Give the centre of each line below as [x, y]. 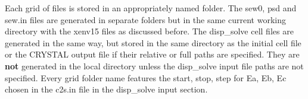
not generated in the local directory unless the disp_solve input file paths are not [154, 66]
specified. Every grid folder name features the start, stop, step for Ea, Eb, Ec [146, 77]
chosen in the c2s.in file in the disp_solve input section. [106, 89]
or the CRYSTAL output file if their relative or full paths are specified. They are [152, 54]
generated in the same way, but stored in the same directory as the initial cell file [153, 42]
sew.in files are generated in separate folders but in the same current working [145, 19]
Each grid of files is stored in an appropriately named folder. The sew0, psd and [151, 8]
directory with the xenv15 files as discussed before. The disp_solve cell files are [149, 31]
